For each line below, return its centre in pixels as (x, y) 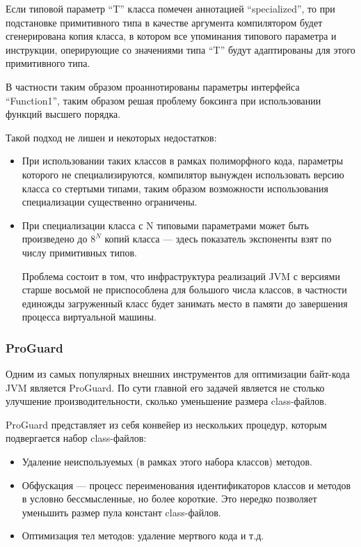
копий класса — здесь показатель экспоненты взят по (218, 239)
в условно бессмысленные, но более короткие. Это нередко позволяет (169, 499)
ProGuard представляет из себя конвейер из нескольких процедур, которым (166, 424)
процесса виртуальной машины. (89, 317)
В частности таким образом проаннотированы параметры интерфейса (153, 86)
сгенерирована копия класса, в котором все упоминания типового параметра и (171, 36)
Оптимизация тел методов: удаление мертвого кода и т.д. (143, 536)
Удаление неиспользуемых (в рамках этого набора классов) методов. (167, 462)
